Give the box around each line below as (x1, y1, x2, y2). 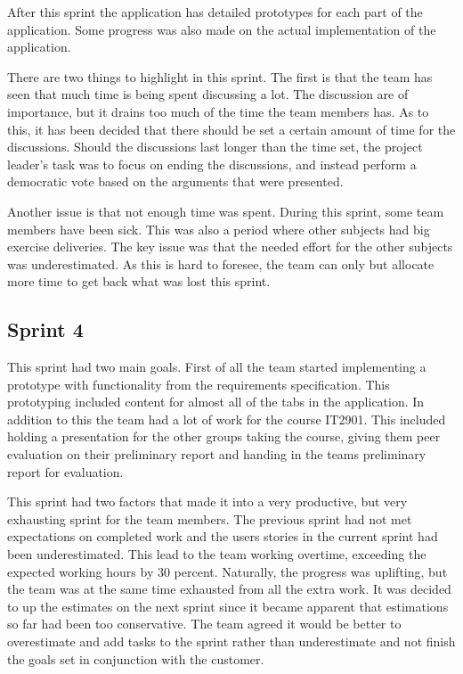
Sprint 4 (7, 316, 84, 343)
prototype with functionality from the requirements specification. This (7, 374, 390, 393)
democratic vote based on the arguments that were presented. (7, 172, 344, 191)
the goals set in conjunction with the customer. (7, 649, 264, 668)
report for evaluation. (7, 462, 124, 481)
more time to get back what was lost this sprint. (7, 272, 271, 291)
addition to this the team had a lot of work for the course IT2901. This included (7, 409, 446, 428)
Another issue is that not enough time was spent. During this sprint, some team (7, 201, 444, 220)
